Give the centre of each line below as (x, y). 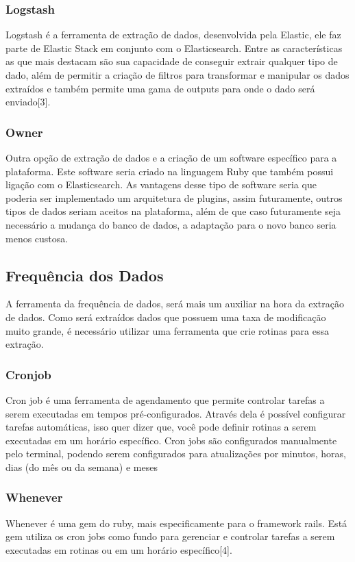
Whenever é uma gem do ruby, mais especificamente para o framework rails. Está (176, 523)
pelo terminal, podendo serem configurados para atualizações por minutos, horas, (176, 454)
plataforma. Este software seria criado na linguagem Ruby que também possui (170, 171)
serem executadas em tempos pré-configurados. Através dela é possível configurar (176, 413)
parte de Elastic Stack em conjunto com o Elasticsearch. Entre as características (174, 48)
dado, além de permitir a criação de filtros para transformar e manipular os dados (177, 75)
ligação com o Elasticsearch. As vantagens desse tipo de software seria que (161, 184)
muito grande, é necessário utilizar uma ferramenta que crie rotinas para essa (167, 330)
